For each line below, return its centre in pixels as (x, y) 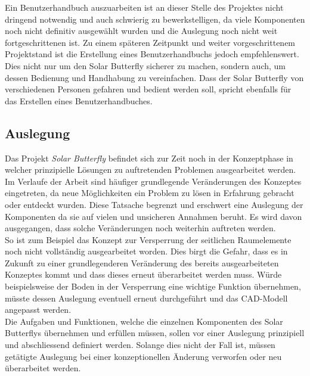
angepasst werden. (38, 310)
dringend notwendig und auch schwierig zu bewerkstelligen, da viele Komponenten (155, 19)
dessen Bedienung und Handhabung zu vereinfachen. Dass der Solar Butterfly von (154, 77)
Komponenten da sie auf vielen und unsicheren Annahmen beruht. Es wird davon (154, 216)
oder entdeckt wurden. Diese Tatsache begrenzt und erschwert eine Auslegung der (154, 204)
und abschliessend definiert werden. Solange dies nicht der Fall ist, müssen (140, 345)
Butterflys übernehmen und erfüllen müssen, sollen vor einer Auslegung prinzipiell (155, 333)
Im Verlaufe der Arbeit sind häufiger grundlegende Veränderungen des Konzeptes (153, 181)
